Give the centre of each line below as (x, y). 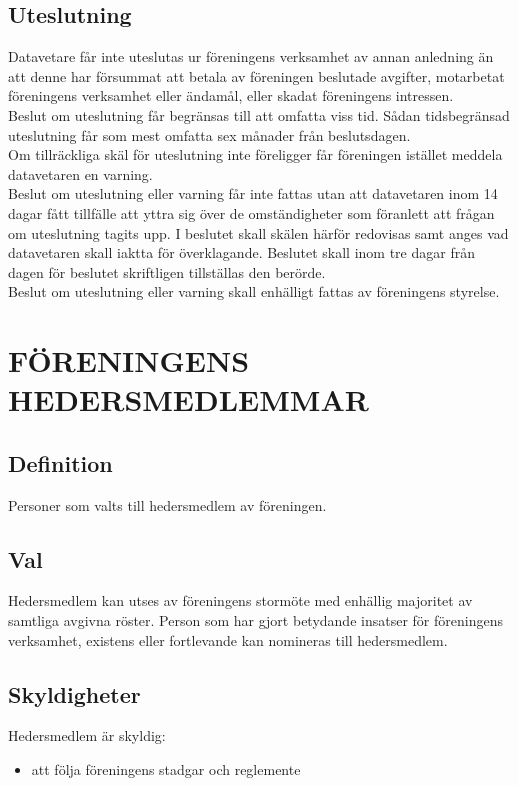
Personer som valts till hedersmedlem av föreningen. (167, 504)
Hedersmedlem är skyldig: (87, 735)
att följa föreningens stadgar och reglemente (166, 769)
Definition (60, 462)
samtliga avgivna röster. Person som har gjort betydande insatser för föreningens (255, 620)
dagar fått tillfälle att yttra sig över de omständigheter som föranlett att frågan (251, 212)
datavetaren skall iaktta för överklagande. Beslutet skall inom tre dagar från (241, 252)
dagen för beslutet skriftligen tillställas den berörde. (167, 271)
